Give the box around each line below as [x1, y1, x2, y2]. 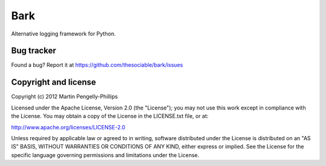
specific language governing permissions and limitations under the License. [11, 151, 199, 159]
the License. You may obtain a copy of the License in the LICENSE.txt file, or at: [11, 112, 209, 120]
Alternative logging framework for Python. [11, 30, 116, 37]
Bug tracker [11, 46, 57, 56]
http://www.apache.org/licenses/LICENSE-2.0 [11, 123, 126, 131]
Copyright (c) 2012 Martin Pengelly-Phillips [11, 93, 118, 100]
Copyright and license [11, 77, 97, 87]
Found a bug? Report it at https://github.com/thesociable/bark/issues [11, 61, 184, 69]
